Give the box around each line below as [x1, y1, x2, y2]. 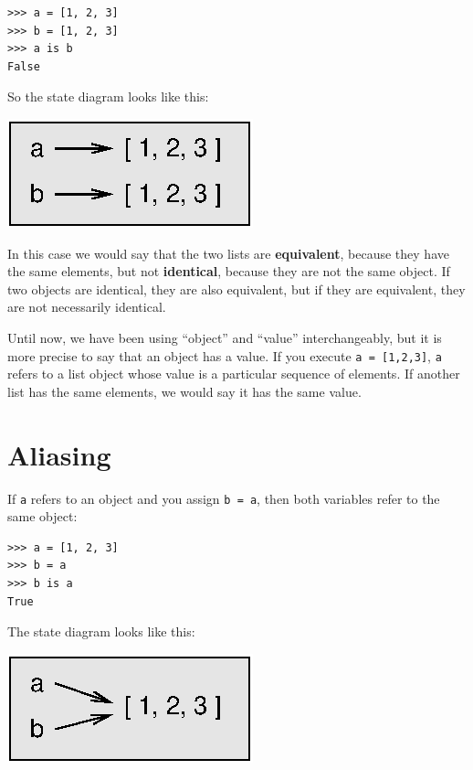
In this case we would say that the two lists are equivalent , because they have [7, 243, 449, 262]
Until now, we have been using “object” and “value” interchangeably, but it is [7, 327, 442, 347]
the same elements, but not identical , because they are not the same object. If [7, 262, 450, 281]
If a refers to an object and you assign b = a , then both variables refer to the [7, 488, 440, 508]
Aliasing [7, 435, 111, 473]
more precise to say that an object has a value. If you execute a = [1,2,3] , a [7, 346, 442, 365]
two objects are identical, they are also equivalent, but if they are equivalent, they [7, 279, 466, 298]
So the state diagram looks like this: [7, 87, 209, 106]
